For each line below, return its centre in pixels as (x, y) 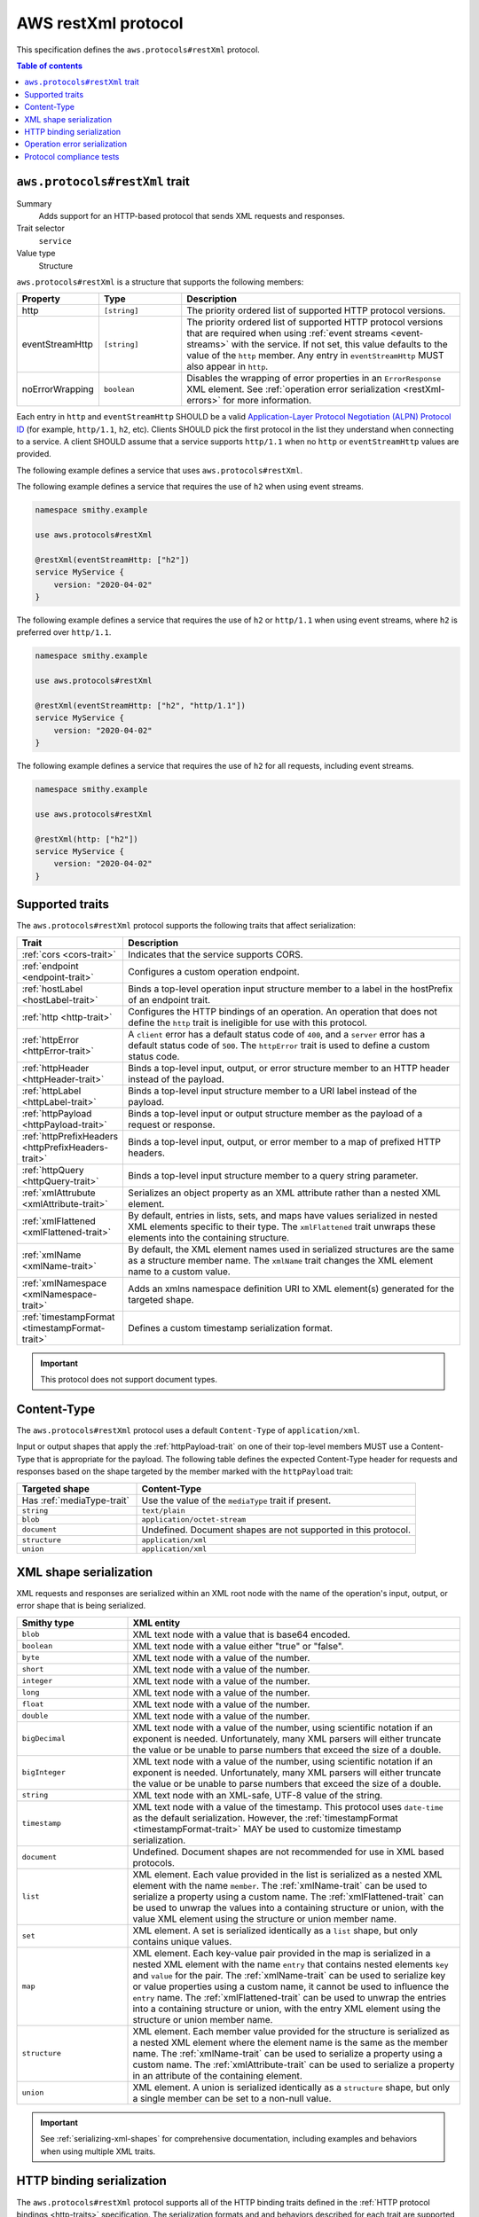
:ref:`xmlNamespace (64, 1283)
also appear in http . (228, 366)
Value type (36, 254)
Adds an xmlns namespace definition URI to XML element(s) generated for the (291, 1289)
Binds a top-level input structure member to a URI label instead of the (272, 1091)
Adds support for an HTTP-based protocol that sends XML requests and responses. (192, 215)
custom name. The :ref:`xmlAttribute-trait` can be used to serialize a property (294, 2064)
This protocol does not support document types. (129, 1380)
